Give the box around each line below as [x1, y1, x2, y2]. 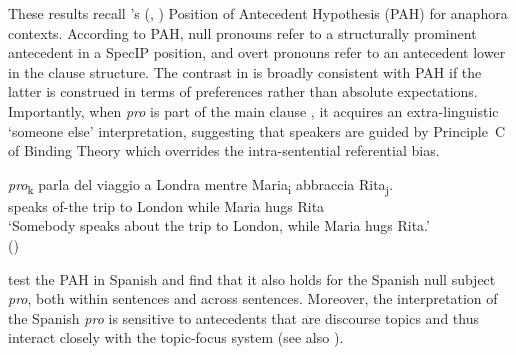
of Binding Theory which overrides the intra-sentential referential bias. [8, 140, 440, 161]
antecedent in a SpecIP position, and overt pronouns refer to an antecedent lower [8, 42, 506, 63]
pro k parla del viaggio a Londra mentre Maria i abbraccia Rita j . [8, 173, 394, 197]
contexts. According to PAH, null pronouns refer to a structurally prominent [8, 22, 477, 43]
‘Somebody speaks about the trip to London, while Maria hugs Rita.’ [8, 215, 430, 236]
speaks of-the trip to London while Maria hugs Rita [8, 195, 325, 216]
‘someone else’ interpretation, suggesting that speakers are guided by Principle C [8, 120, 506, 141]
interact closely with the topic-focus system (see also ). [8, 327, 344, 348]
